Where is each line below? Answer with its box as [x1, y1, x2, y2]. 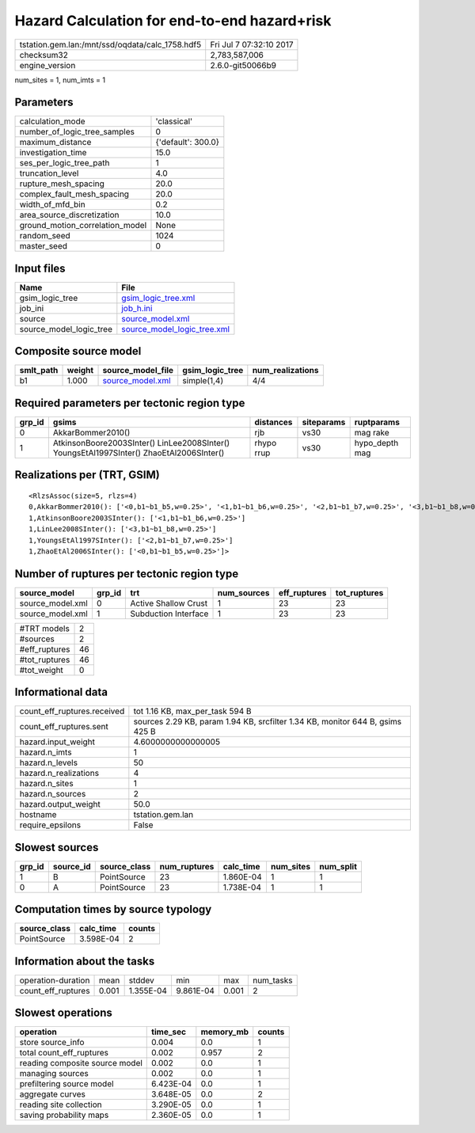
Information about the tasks [14, 954, 155, 968]
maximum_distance [19, 137, 92, 148]
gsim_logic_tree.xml [121, 292, 196, 303]
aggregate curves [19, 1089, 86, 1100]
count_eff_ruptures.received [19, 705, 125, 717]
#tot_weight [19, 664, 63, 675]
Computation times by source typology [14, 903, 212, 916]
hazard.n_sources [19, 789, 86, 800]
